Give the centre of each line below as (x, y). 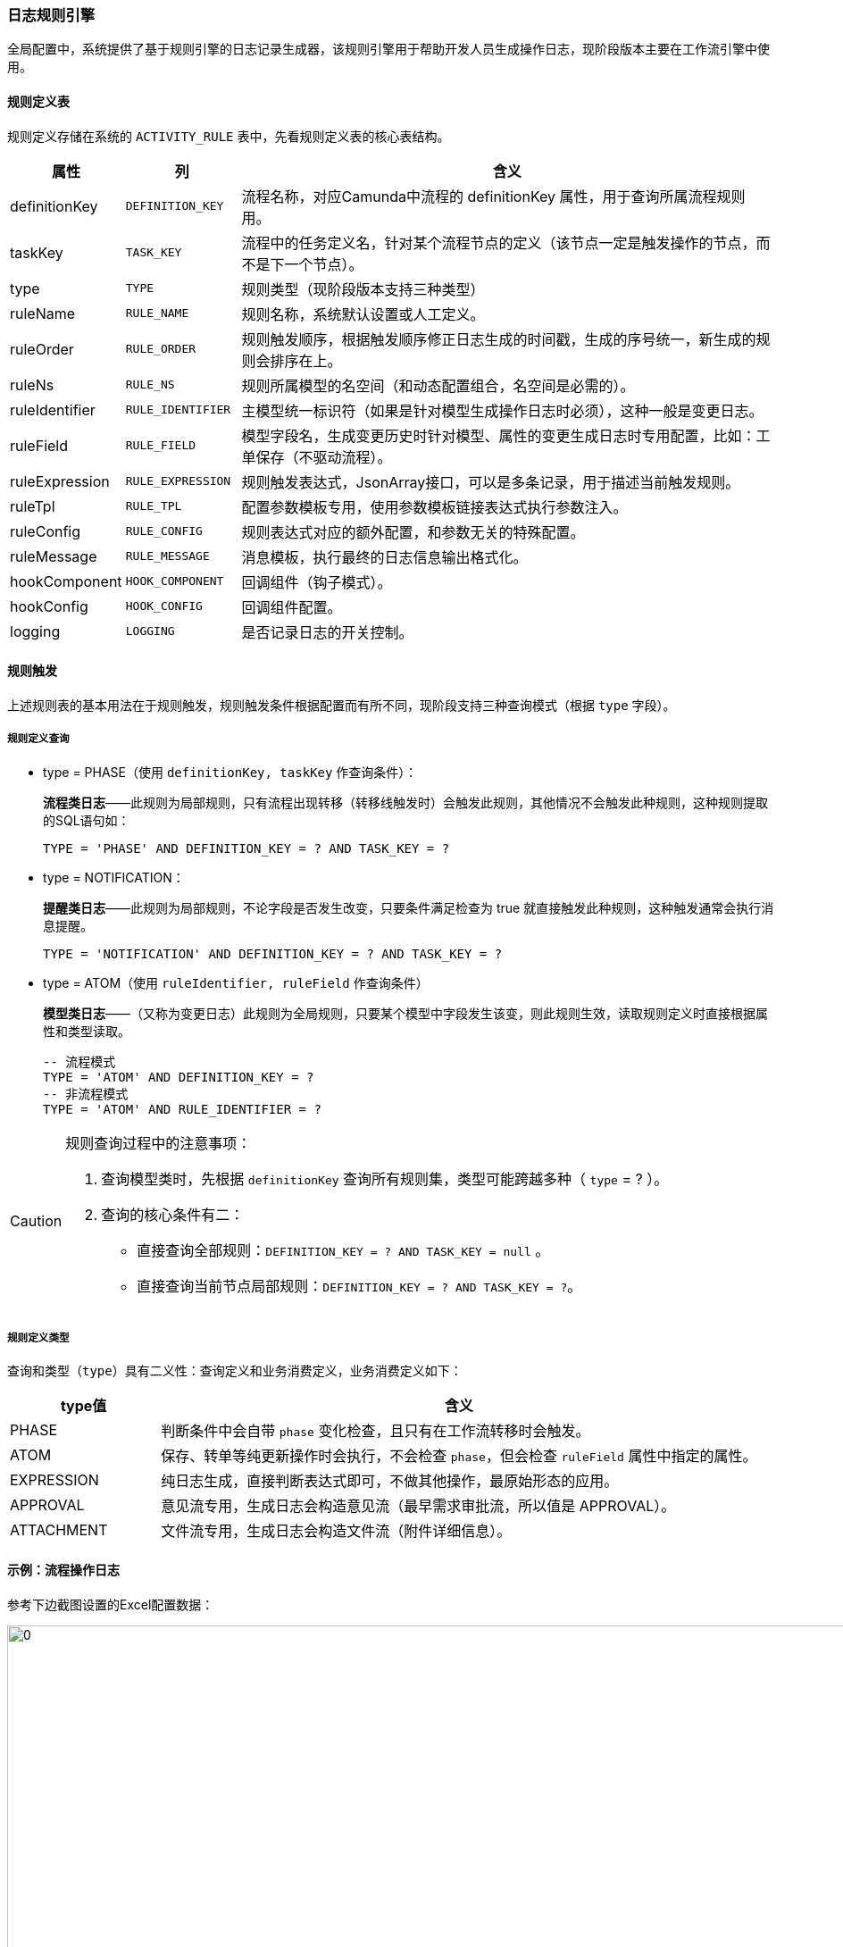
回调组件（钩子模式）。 (317, 582)
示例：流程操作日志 (63, 1569)
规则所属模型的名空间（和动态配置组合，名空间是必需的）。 (438, 385)
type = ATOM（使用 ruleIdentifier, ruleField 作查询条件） (236, 982)
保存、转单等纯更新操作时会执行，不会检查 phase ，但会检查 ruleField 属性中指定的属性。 (459, 1456)
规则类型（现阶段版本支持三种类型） (363, 289)
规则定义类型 (38, 1337)
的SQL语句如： (87, 820)
